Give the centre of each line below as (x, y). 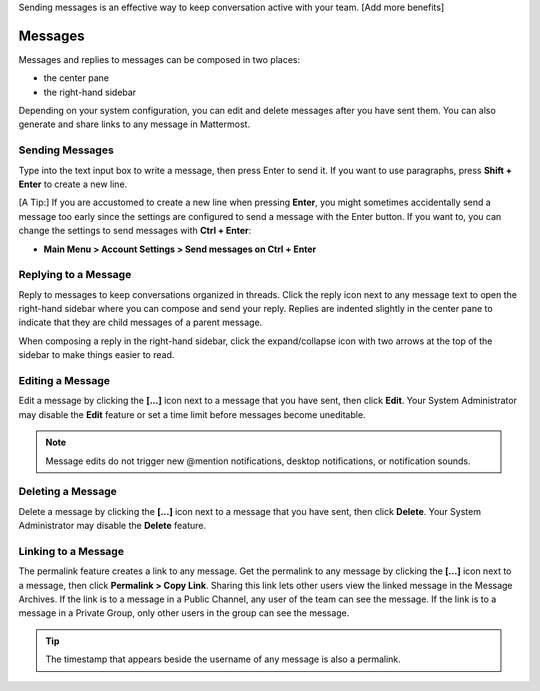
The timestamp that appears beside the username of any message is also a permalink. (223, 659)
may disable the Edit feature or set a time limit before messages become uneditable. (192, 414)
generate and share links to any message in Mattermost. (134, 124)
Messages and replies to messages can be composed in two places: (159, 59)
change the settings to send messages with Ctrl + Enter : (135, 231)
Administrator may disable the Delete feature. (112, 526)
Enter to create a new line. (73, 184)
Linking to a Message (71, 551)
